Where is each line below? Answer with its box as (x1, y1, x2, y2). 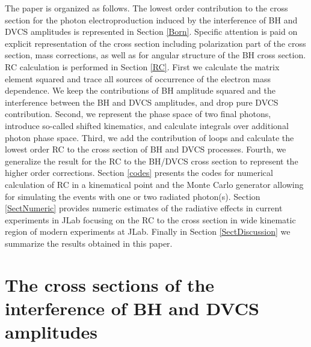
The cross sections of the (5, 272, 215, 297)
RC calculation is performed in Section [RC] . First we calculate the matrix (5, 60, 280, 73)
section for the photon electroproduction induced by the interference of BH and (5, 13, 298, 26)
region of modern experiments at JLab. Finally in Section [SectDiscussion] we (5, 225, 291, 238)
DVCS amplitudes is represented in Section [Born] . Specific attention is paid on (5, 25, 298, 38)
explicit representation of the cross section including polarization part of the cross (5, 37, 306, 49)
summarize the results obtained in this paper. (5, 237, 173, 249)
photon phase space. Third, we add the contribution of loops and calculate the (5, 131, 294, 143)
